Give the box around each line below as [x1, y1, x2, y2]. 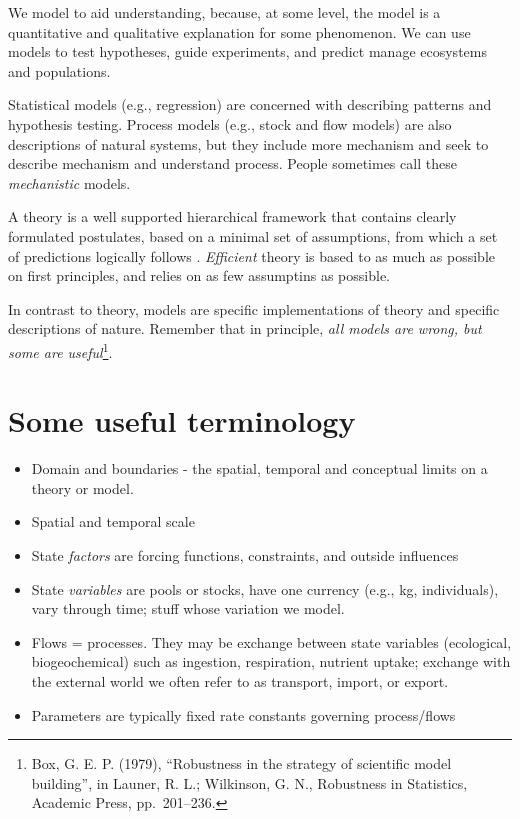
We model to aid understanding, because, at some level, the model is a [8, 2, 441, 22]
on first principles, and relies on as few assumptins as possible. [8, 265, 390, 286]
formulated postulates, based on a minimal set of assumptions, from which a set [8, 225, 498, 246]
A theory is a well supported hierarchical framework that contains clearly [8, 206, 457, 227]
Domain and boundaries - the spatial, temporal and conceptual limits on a [31, 458, 488, 479]
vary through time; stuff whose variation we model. [31, 598, 345, 619]
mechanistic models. [8, 172, 131, 193]
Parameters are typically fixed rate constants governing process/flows [31, 704, 456, 725]
